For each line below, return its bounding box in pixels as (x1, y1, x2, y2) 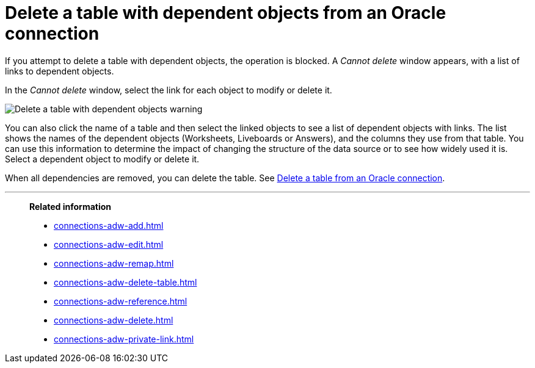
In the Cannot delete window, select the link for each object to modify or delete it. (5, 84, 332, 95)
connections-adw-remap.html (54, 258, 174, 269)
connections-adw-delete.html (54, 314, 173, 325)
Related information (29, 201, 112, 212)
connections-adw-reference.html (54, 295, 187, 306)
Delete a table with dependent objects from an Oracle (5, 2, 446, 23)
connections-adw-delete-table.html (54, 276, 197, 287)
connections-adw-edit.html (54, 239, 164, 250)
